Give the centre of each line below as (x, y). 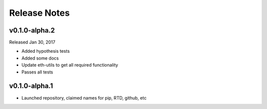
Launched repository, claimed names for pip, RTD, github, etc (84, 98)
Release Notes (40, 13)
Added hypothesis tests (46, 51)
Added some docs (40, 58)
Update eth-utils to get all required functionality (70, 65)
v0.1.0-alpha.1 (31, 86)
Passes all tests (37, 72)
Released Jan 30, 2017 (32, 42)
